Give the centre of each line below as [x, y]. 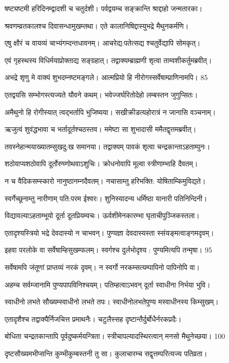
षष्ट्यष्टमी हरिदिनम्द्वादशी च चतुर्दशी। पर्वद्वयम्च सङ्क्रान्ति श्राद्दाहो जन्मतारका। [104, 8]
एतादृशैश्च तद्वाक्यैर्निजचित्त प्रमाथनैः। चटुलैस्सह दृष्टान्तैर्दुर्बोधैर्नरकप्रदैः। [93, 319]
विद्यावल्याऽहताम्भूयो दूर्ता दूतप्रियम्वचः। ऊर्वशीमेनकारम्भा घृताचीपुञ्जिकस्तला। [102, 215]
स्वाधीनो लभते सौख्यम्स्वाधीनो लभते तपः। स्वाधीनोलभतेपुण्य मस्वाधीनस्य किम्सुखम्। [112, 302]
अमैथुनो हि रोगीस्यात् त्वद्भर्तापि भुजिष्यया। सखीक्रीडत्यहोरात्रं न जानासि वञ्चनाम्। [110, 112]
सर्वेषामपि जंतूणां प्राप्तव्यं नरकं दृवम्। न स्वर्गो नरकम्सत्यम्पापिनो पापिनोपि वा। [102, 267]
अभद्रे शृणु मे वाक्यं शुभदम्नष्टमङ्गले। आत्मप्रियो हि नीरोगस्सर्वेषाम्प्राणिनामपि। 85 [106, 77]
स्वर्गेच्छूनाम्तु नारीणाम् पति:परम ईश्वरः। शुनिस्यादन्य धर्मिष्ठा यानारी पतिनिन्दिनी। [106, 198]
